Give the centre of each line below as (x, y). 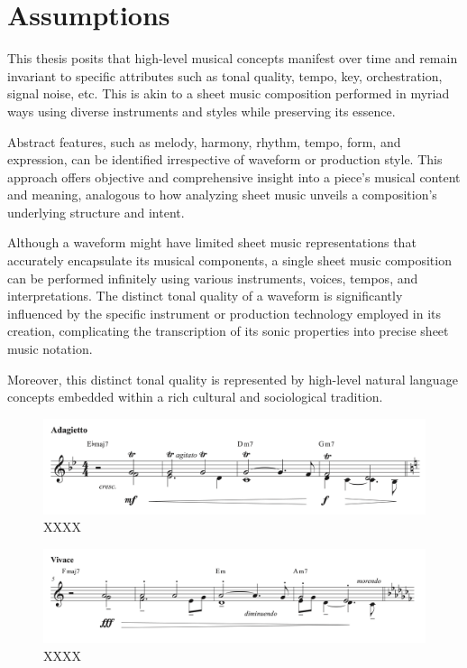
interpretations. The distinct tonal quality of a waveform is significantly (205, 296)
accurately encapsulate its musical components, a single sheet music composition (229, 260)
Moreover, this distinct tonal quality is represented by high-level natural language (233, 379)
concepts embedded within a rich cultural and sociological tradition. (195, 397)
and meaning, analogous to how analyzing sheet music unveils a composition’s (222, 195)
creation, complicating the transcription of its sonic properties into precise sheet (228, 331)
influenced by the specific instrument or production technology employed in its (224, 313)
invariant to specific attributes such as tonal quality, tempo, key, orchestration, (225, 75)
